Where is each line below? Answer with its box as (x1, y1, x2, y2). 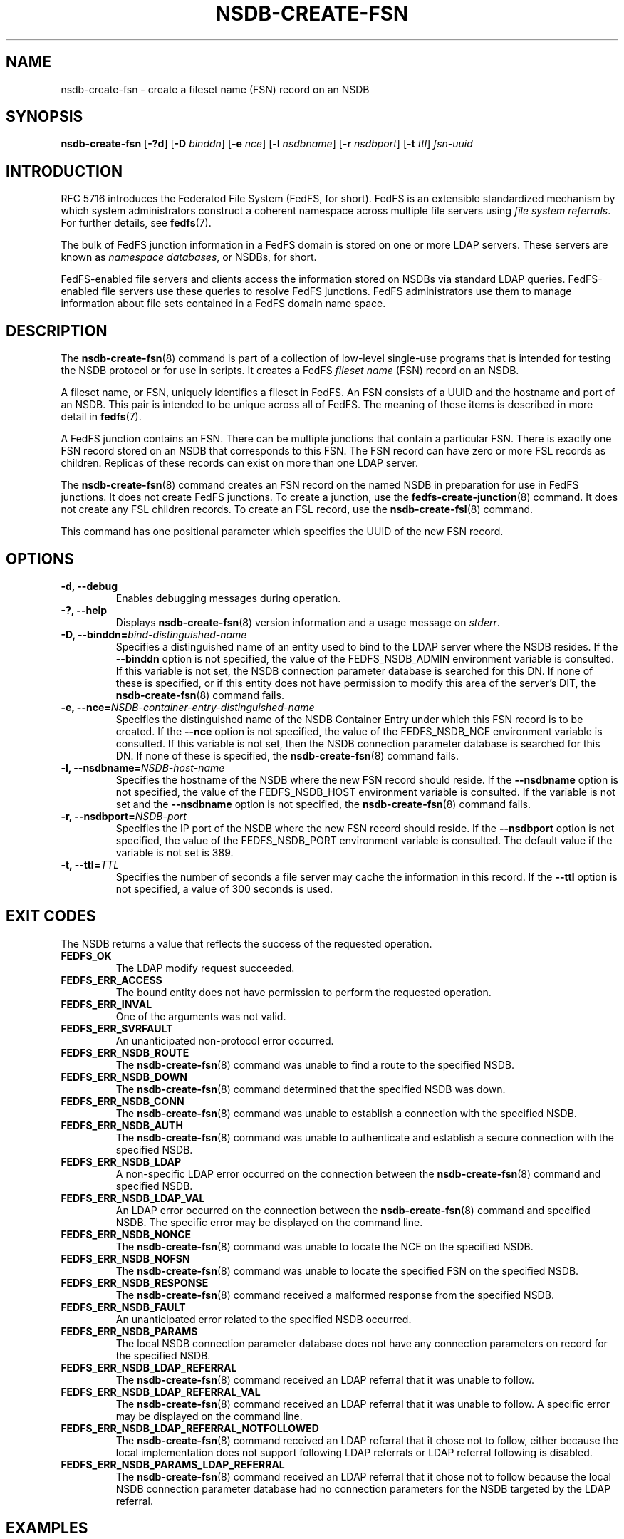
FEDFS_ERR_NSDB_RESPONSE (61, 1276, 209, 1289)
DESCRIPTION (6, 321, 108, 340)
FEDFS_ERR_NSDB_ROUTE (61, 1046, 189, 1059)
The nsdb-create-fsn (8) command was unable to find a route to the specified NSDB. (115, 1058, 514, 1071)
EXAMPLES (6, 1519, 88, 1538)
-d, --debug (61, 579, 118, 592)
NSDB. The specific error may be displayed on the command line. (115, 1216, 423, 1228)
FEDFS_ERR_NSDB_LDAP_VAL (61, 1191, 205, 1204)
